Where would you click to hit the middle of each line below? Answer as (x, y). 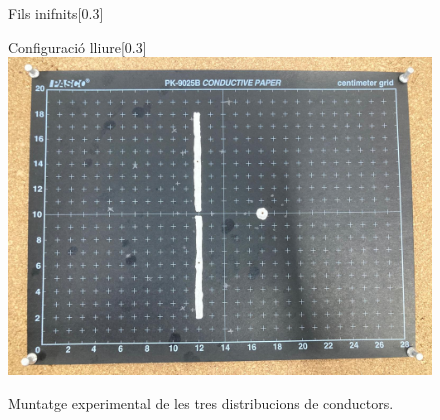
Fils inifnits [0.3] (56, 13)
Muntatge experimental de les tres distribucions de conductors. (201, 402)
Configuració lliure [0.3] (77, 46)
